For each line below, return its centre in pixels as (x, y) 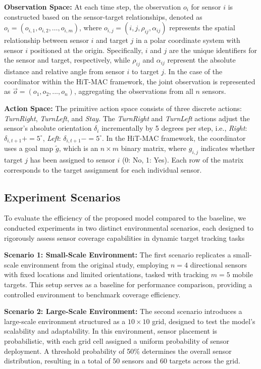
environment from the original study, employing (95, 264)
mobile (243, 274)
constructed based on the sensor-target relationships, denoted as (103, 16)
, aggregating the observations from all (134, 91)
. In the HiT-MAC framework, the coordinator (174, 138)
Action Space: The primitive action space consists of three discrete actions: (123, 108)
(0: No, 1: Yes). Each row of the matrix (183, 159)
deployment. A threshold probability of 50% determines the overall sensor (118, 351)
